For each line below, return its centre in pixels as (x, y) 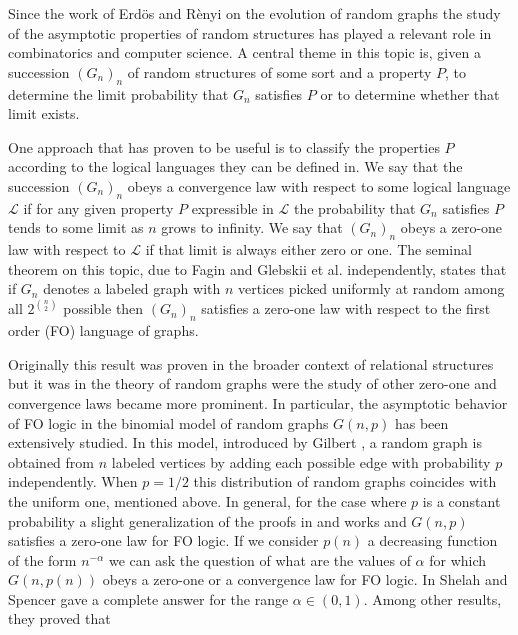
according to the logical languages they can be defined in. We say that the (235, 166)
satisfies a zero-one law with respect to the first (346, 308)
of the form (42, 559)
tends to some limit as (76, 227)
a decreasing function (432, 540)
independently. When (73, 481)
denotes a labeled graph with (132, 288)
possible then (103, 308)
